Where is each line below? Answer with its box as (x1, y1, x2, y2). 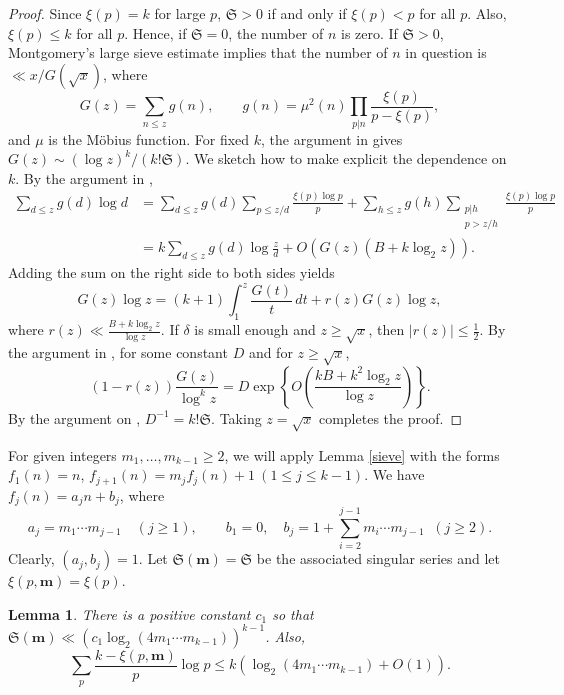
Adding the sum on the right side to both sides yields (8, 262, 335, 283)
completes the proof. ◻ (318, 407, 463, 428)
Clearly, (8, 548, 55, 569)
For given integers (8, 444, 117, 465)
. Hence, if (124, 22, 187, 43)
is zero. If (341, 22, 398, 43)
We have (372, 464, 425, 485)
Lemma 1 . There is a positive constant (8, 603, 251, 624)
